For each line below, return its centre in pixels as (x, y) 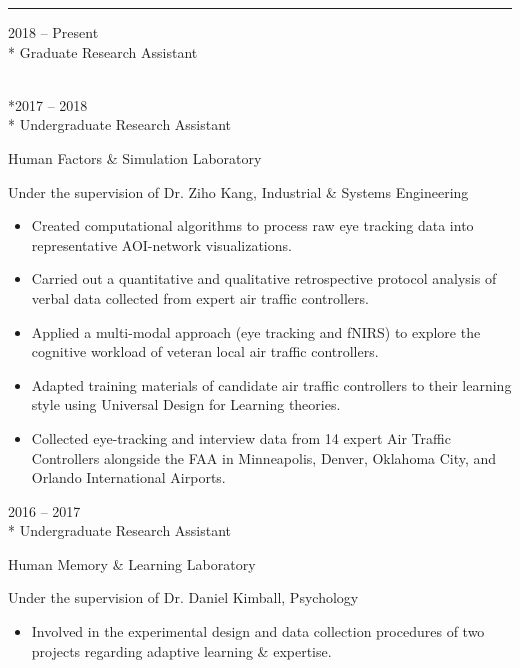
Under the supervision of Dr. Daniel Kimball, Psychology (183, 597)
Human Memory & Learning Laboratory (132, 563)
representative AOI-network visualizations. (161, 244)
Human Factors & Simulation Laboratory (135, 157)
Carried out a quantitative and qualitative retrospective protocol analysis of (264, 278)
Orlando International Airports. (128, 477)
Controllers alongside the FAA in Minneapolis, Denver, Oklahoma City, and (264, 457)
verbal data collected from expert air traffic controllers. (200, 297)
